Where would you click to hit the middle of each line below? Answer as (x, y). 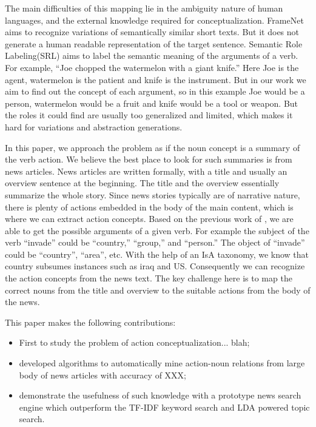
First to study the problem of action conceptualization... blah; (134, 342)
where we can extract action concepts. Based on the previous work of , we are (149, 219)
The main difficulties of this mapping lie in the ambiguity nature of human (144, 8)
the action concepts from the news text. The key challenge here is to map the (149, 278)
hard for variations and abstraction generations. (94, 126)
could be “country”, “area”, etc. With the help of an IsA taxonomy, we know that (157, 254)
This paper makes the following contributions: (90, 322)
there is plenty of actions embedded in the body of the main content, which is (149, 207)
